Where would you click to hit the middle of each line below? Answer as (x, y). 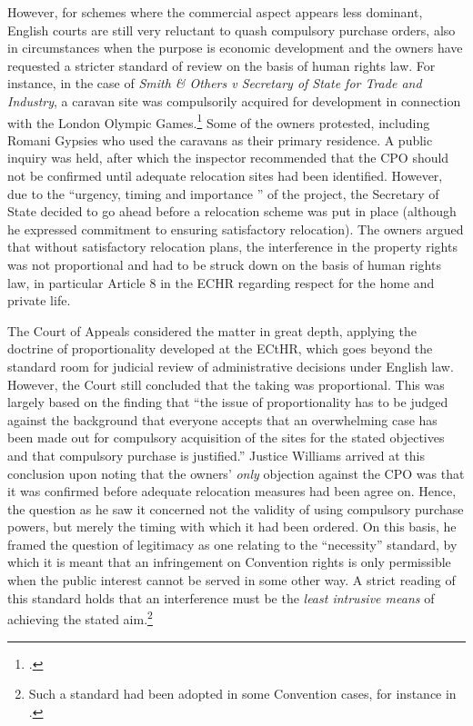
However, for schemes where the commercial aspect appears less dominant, (215, 12)
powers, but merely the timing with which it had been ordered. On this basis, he (232, 527)
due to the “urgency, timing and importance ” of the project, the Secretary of (223, 193)
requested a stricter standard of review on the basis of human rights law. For (221, 65)
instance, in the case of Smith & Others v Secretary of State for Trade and (215, 83)
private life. (39, 300)
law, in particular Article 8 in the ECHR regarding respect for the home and (221, 282)
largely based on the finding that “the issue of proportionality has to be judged (228, 402)
